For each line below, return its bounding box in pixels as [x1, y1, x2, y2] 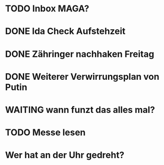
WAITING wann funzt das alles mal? [5, 104, 155, 115]
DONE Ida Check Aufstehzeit [5, 26, 126, 37]
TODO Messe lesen [5, 127, 86, 138]
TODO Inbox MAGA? [5, 3, 90, 14]
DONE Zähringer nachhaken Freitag [5, 48, 155, 59]
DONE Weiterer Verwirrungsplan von [5, 71, 160, 82]
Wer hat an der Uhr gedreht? [5, 150, 125, 161]
